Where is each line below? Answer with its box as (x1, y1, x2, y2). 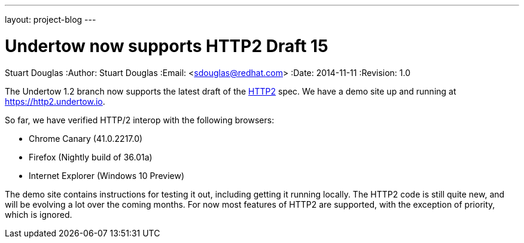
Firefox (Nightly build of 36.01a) (29, 151, 153, 162)
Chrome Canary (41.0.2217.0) (29, 133, 143, 144)
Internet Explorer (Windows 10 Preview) (29, 170, 185, 181)
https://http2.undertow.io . (5, 96, 105, 107)
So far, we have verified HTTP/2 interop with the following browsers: (5, 114, 275, 125)
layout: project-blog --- (5, 14, 96, 25)
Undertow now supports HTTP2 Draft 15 (5, 35, 328, 56)
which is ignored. (5, 209, 72, 220)
